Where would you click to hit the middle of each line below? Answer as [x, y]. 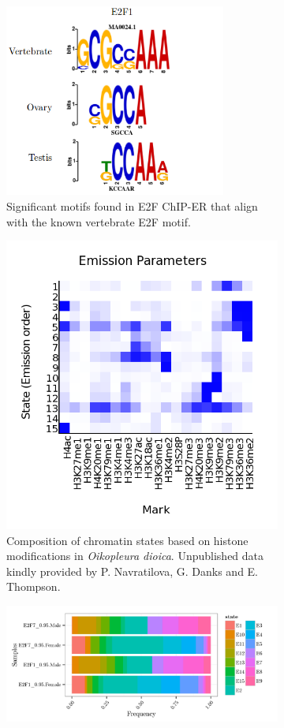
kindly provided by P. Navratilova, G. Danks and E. [133, 571]
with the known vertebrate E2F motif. [99, 221]
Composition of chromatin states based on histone [127, 540]
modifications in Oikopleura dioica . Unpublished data [135, 556]
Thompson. [34, 586]
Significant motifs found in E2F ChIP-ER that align [132, 205]
